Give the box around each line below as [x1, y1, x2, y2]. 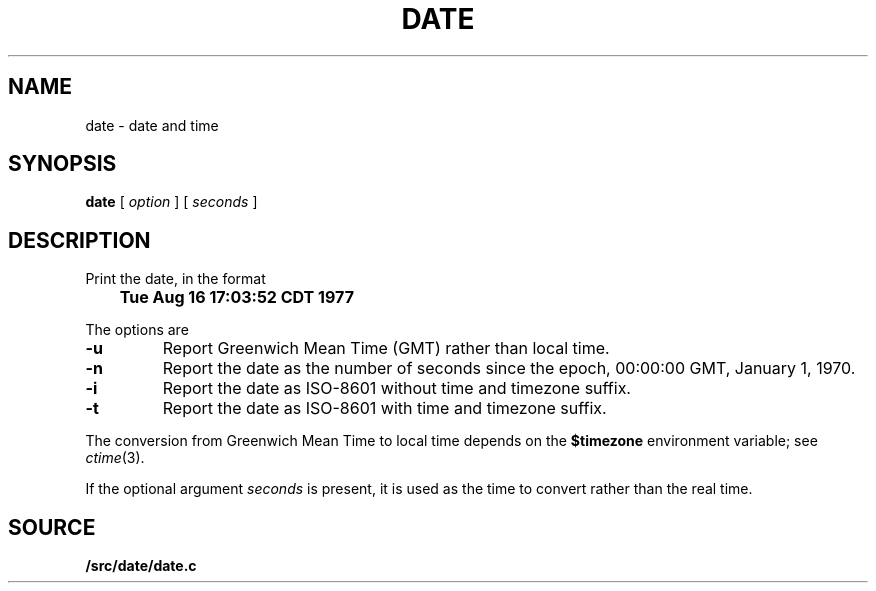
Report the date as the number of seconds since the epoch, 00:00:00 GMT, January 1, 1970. [162, 358, 856, 379]
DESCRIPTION [8, 227, 151, 253]
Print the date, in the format [85, 270, 266, 288]
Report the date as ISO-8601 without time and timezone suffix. [162, 378, 631, 399]
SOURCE [8, 514, 96, 540]
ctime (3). [85, 449, 145, 467]
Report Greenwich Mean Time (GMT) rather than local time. [162, 338, 610, 359]
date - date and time [85, 116, 219, 134]
